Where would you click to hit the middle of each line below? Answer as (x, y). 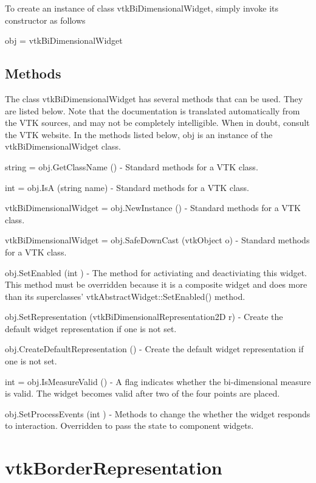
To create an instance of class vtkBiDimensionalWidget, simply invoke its (142, 8)
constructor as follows (45, 20)
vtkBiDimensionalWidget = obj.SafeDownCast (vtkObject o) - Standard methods (157, 240)
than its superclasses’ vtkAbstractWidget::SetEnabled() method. (125, 296)
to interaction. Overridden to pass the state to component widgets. (129, 426)
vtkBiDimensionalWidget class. (63, 146)
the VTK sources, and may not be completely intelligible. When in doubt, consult (157, 123)
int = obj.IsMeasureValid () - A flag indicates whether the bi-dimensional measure (158, 381)
